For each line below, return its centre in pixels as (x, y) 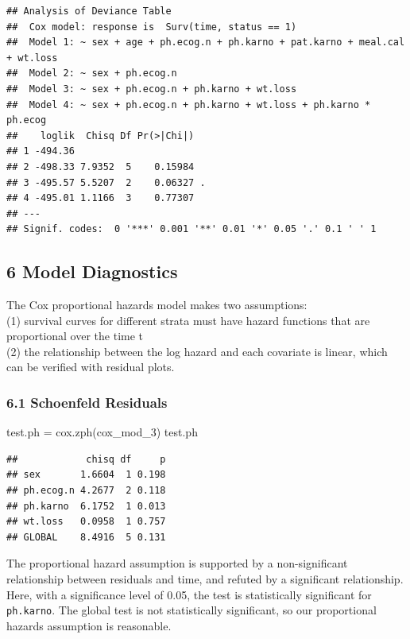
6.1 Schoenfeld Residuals (87, 402)
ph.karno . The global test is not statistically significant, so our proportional (191, 610)
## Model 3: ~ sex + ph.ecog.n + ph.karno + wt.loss (152, 89)
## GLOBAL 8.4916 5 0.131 (86, 537)
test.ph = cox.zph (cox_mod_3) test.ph (102, 432)
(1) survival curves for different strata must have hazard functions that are (188, 320)
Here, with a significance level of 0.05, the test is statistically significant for (189, 594)
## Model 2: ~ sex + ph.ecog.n (92, 74)
